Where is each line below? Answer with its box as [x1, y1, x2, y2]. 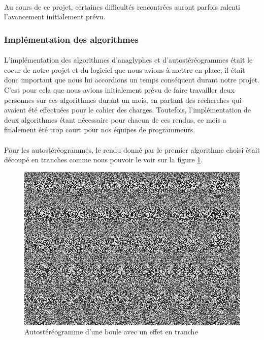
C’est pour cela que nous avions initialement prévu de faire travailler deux [4, 84, 235, 95]
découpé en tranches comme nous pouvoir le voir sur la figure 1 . [4, 154, 203, 165]
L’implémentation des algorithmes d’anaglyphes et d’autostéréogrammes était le [4, 54, 253, 65]
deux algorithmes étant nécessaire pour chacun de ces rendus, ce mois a [4, 114, 226, 125]
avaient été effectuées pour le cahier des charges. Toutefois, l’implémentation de [4, 104, 251, 115]
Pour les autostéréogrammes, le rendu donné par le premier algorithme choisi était [4, 144, 260, 155]
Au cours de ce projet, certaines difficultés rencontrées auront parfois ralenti [4, 1, 241, 12]
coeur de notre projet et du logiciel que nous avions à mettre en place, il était [4, 64, 245, 75]
